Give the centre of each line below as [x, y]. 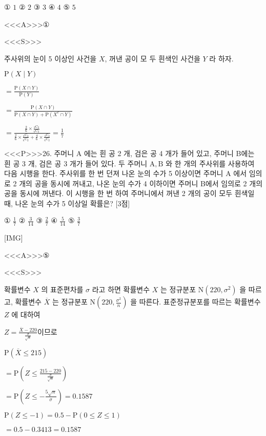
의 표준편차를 [62, 289]
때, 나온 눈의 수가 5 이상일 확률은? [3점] [67, 203]
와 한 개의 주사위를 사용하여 [210, 163]
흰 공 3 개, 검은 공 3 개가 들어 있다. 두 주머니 [76, 163]
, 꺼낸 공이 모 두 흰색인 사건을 [152, 58]
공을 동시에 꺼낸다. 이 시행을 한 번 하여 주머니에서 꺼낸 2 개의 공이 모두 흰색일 [129, 193]
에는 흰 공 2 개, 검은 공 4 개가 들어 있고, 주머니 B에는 [169, 153]
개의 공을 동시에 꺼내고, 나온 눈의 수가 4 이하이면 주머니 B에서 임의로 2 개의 [141, 183]
